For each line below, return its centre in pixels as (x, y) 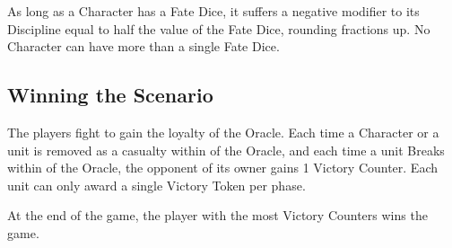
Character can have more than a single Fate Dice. (143, 46)
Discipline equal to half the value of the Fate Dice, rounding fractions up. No (219, 28)
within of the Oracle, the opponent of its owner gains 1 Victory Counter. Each (223, 168)
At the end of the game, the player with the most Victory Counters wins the (217, 215)
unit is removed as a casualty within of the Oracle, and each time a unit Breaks (226, 150)
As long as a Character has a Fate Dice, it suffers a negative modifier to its (213, 11)
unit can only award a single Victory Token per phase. (156, 185)
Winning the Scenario (110, 95)
